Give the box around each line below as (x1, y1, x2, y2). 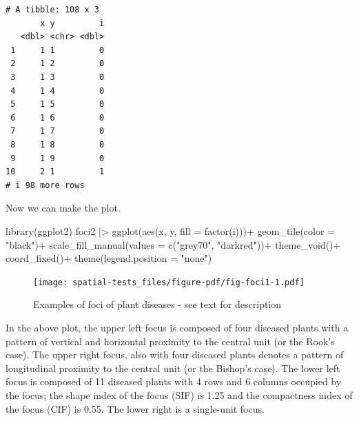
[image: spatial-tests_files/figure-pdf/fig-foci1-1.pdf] (33, 277, 305, 287)
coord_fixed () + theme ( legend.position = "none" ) (6, 251, 212, 265)
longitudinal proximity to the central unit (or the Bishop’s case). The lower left (6, 360, 340, 375)
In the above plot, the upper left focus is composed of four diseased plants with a (6, 320, 349, 334)
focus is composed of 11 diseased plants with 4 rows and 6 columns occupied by (6, 374, 342, 389)
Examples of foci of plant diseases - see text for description (33, 297, 282, 311)
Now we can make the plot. (6, 201, 121, 215)
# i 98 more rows (6, 180, 85, 190)
